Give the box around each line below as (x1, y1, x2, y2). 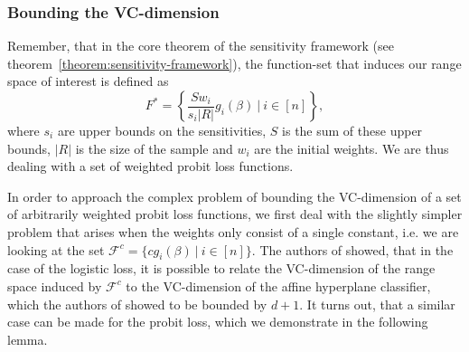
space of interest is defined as (7, 71, 169, 90)
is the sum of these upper (282, 121, 423, 139)
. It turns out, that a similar (299, 294, 455, 313)
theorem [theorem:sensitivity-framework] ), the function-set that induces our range (7, 53, 462, 72)
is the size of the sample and (75, 138, 233, 157)
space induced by (7, 276, 102, 295)
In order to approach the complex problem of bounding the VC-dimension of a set (7, 186, 462, 205)
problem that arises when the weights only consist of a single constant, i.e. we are (7, 222, 459, 241)
